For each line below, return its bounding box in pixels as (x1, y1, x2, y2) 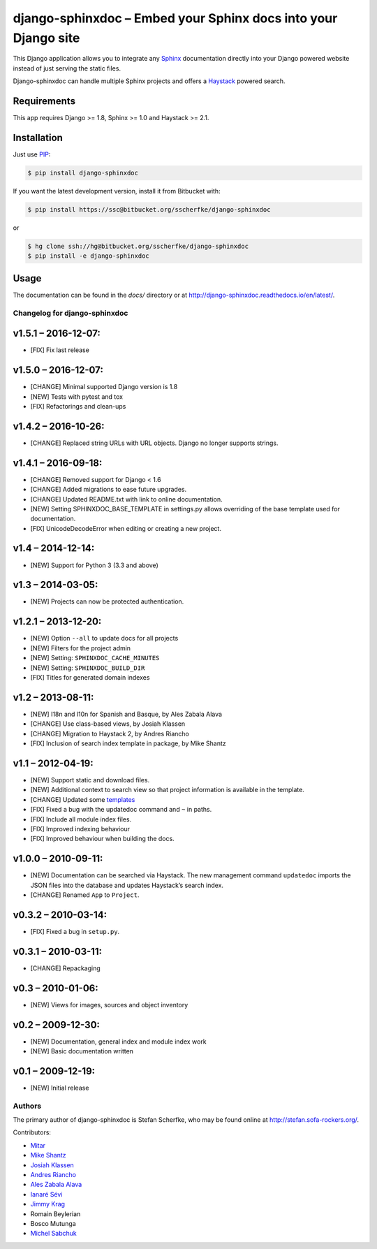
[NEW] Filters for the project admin (30, 643, 131, 652)
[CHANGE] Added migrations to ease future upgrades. (30, 485, 187, 494)
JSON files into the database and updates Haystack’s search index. (30, 881, 223, 889)
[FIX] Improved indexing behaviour (30, 824, 131, 833)
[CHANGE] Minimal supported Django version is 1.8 (30, 383, 178, 391)
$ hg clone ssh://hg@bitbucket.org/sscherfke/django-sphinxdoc (27, 242, 249, 250)
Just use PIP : (13, 150, 51, 159)
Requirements (13, 95, 76, 107)
